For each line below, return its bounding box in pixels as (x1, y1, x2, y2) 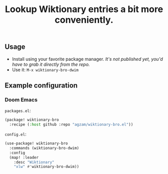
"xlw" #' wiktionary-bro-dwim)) (14, 164, 79, 169)
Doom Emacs (5, 96, 38, 103)
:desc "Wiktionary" (14, 159, 55, 164)
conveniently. (54, 14, 114, 26)
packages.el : (5, 108, 31, 114)
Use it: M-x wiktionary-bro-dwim (12, 66, 79, 72)
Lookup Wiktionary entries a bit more (5, 4, 163, 15)
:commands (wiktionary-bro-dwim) (9, 145, 79, 150)
